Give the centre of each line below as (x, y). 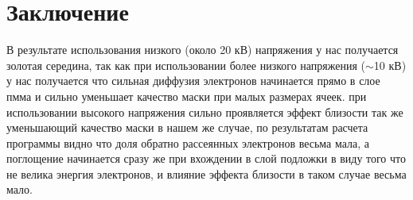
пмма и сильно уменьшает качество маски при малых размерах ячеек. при (187, 96)
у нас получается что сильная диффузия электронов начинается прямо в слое (193, 81)
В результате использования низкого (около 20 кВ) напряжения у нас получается (203, 50)
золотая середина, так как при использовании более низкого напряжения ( (186, 65)
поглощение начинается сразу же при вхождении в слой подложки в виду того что (206, 158)
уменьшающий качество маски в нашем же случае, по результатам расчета (187, 127)
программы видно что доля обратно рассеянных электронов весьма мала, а (188, 142)
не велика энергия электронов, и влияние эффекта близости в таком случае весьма (206, 173)
